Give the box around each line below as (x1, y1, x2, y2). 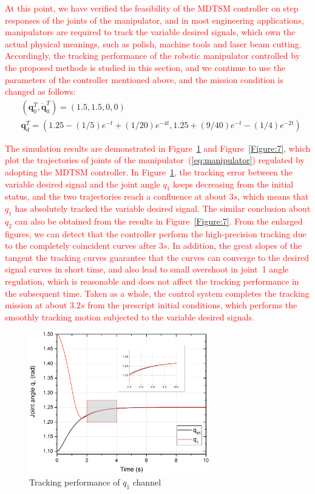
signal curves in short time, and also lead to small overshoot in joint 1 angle (5, 263, 289, 276)
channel (132, 475, 161, 488)
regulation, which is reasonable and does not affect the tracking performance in (5, 274, 299, 287)
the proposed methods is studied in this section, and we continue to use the (5, 61, 286, 73)
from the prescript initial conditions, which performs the (87, 299, 297, 311)
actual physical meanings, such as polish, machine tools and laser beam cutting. (5, 37, 302, 50)
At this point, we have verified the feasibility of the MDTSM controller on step (5, 2, 299, 14)
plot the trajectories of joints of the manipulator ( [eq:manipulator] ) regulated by (5, 154, 305, 166)
